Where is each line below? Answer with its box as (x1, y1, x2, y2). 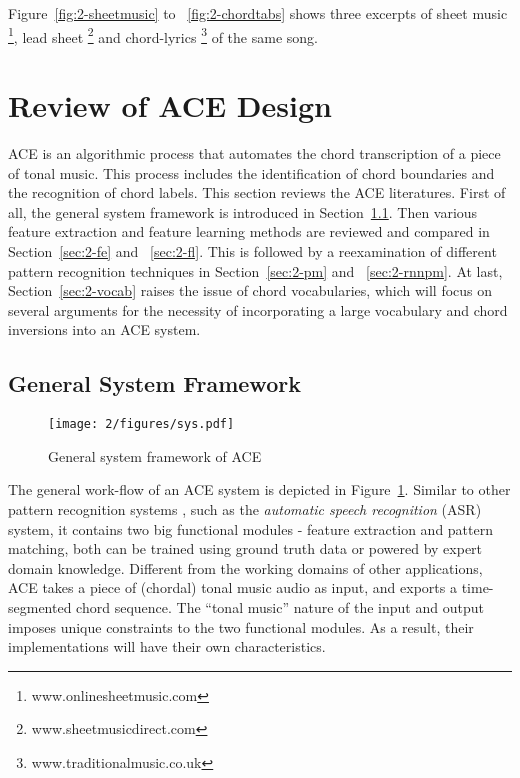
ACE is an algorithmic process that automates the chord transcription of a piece (8, 142, 501, 163)
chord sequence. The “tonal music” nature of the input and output (76, 596, 484, 617)
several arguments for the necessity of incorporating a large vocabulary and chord (8, 299, 508, 320)
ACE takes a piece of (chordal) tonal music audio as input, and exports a (8, 577, 457, 598)
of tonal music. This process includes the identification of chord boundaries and (8, 162, 495, 183)
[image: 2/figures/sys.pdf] (48, 417, 235, 432)
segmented (8, 596, 72, 617)
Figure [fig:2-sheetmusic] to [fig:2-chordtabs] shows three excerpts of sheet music (8, 3, 508, 23)
